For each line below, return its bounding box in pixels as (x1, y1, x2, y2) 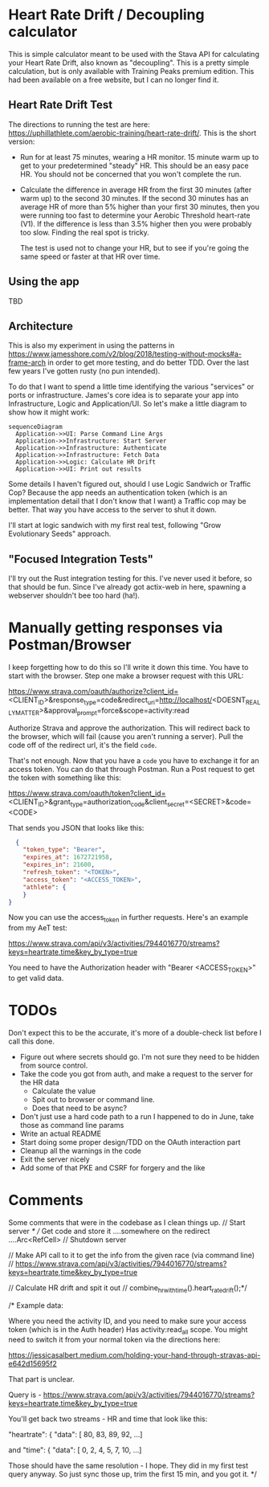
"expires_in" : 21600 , (22, 861, 95, 869)
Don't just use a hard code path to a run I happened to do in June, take (19, 1111, 255, 1121)
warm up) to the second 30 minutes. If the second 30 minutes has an (19, 193, 249, 202)
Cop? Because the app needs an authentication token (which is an (8, 488, 227, 497)
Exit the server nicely (19, 1154, 90, 1164)
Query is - (8, 1390, 42, 1399)
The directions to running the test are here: (8, 119, 150, 129)
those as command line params (19, 1120, 124, 1130)
